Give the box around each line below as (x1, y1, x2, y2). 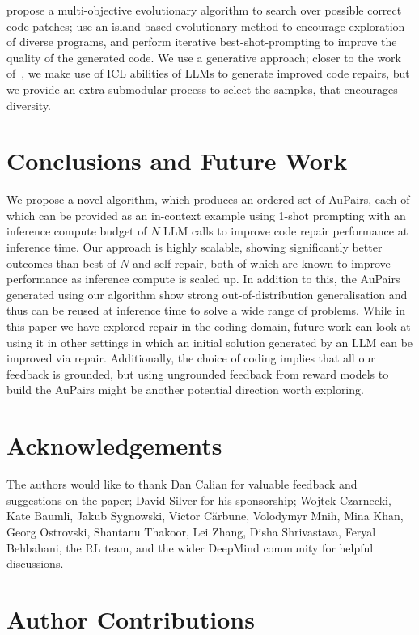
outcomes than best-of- (6, 254, 121, 271)
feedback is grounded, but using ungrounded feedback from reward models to (6, 365, 389, 382)
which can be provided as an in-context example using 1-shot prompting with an (6, 206, 406, 223)
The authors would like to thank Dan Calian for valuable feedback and (6, 476, 358, 493)
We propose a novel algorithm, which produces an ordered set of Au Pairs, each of (6, 191, 410, 208)
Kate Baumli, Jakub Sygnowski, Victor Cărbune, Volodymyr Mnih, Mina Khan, (6, 507, 404, 524)
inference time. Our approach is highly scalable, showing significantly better (6, 239, 383, 256)
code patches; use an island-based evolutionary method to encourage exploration (6, 17, 405, 34)
